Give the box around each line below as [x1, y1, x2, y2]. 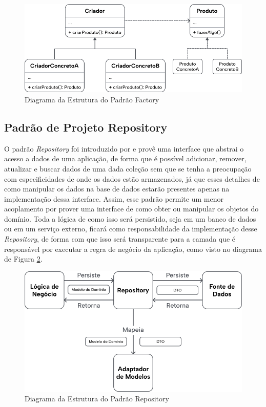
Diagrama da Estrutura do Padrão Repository [25, 393, 169, 404]
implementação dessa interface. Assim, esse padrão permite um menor [4, 193, 223, 204]
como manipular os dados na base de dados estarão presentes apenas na [4, 183, 230, 194]
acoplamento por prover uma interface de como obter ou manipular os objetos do [4, 203, 259, 214]
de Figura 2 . [4, 253, 43, 264]
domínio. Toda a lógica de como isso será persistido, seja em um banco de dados [4, 213, 256, 224]
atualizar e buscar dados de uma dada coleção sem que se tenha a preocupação [4, 163, 252, 174]
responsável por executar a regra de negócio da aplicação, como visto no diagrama [4, 243, 262, 254]
